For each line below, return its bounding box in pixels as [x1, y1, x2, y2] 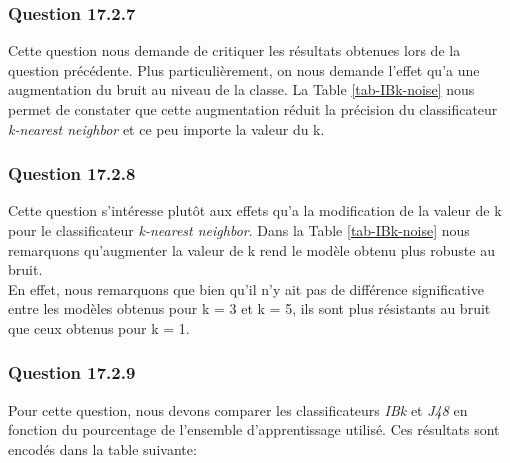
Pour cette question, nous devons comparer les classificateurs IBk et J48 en [8, 399, 468, 420]
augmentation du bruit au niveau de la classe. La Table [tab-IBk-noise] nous [8, 79, 475, 100]
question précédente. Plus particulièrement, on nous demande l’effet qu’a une [8, 59, 480, 80]
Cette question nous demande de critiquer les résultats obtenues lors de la [8, 40, 461, 61]
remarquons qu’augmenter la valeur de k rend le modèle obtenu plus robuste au [8, 239, 495, 260]
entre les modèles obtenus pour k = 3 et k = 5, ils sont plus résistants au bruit [8, 298, 491, 319]
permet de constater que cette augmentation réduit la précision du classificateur [8, 99, 498, 119]
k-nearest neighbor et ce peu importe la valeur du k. [8, 118, 325, 139]
